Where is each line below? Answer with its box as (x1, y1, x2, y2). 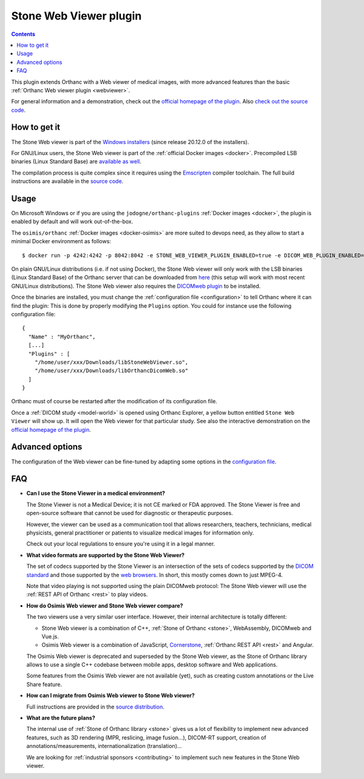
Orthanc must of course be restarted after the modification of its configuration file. (11, 398, 218, 405)
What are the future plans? (26, 715, 95, 722)
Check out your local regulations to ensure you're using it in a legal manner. (26, 540, 215, 547)
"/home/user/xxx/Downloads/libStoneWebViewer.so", (34, 359, 189, 365)
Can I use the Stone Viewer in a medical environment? (26, 490, 166, 497)
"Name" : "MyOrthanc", (28, 333, 96, 340)
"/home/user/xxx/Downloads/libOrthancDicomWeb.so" (34, 367, 189, 374)
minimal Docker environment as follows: (11, 238, 112, 245)
